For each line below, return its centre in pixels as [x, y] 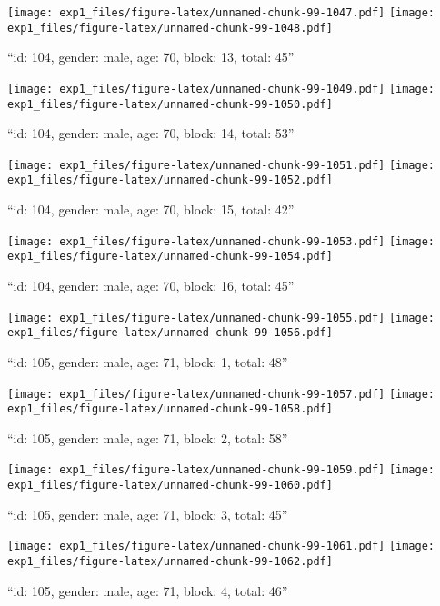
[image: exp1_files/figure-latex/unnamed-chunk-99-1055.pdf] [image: [221, 318]
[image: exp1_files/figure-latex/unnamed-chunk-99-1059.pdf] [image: [221, 470]
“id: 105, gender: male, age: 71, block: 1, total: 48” [148, 361]
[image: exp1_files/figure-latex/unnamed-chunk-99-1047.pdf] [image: [221, 13]
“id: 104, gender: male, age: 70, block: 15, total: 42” [151, 209]
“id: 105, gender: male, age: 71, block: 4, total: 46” [148, 590]
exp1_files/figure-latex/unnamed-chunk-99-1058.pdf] [170, 409]
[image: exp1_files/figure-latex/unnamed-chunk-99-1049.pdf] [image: [221, 89]
